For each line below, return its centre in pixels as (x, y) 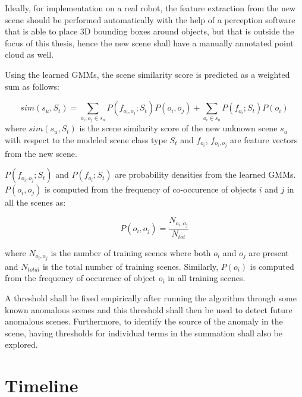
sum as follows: (32, 86)
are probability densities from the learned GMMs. (205, 174)
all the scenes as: (35, 202)
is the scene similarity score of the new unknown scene (178, 128)
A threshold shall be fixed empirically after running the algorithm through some (151, 297)
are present (269, 252)
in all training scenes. (207, 278)
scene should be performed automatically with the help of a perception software (150, 19)
